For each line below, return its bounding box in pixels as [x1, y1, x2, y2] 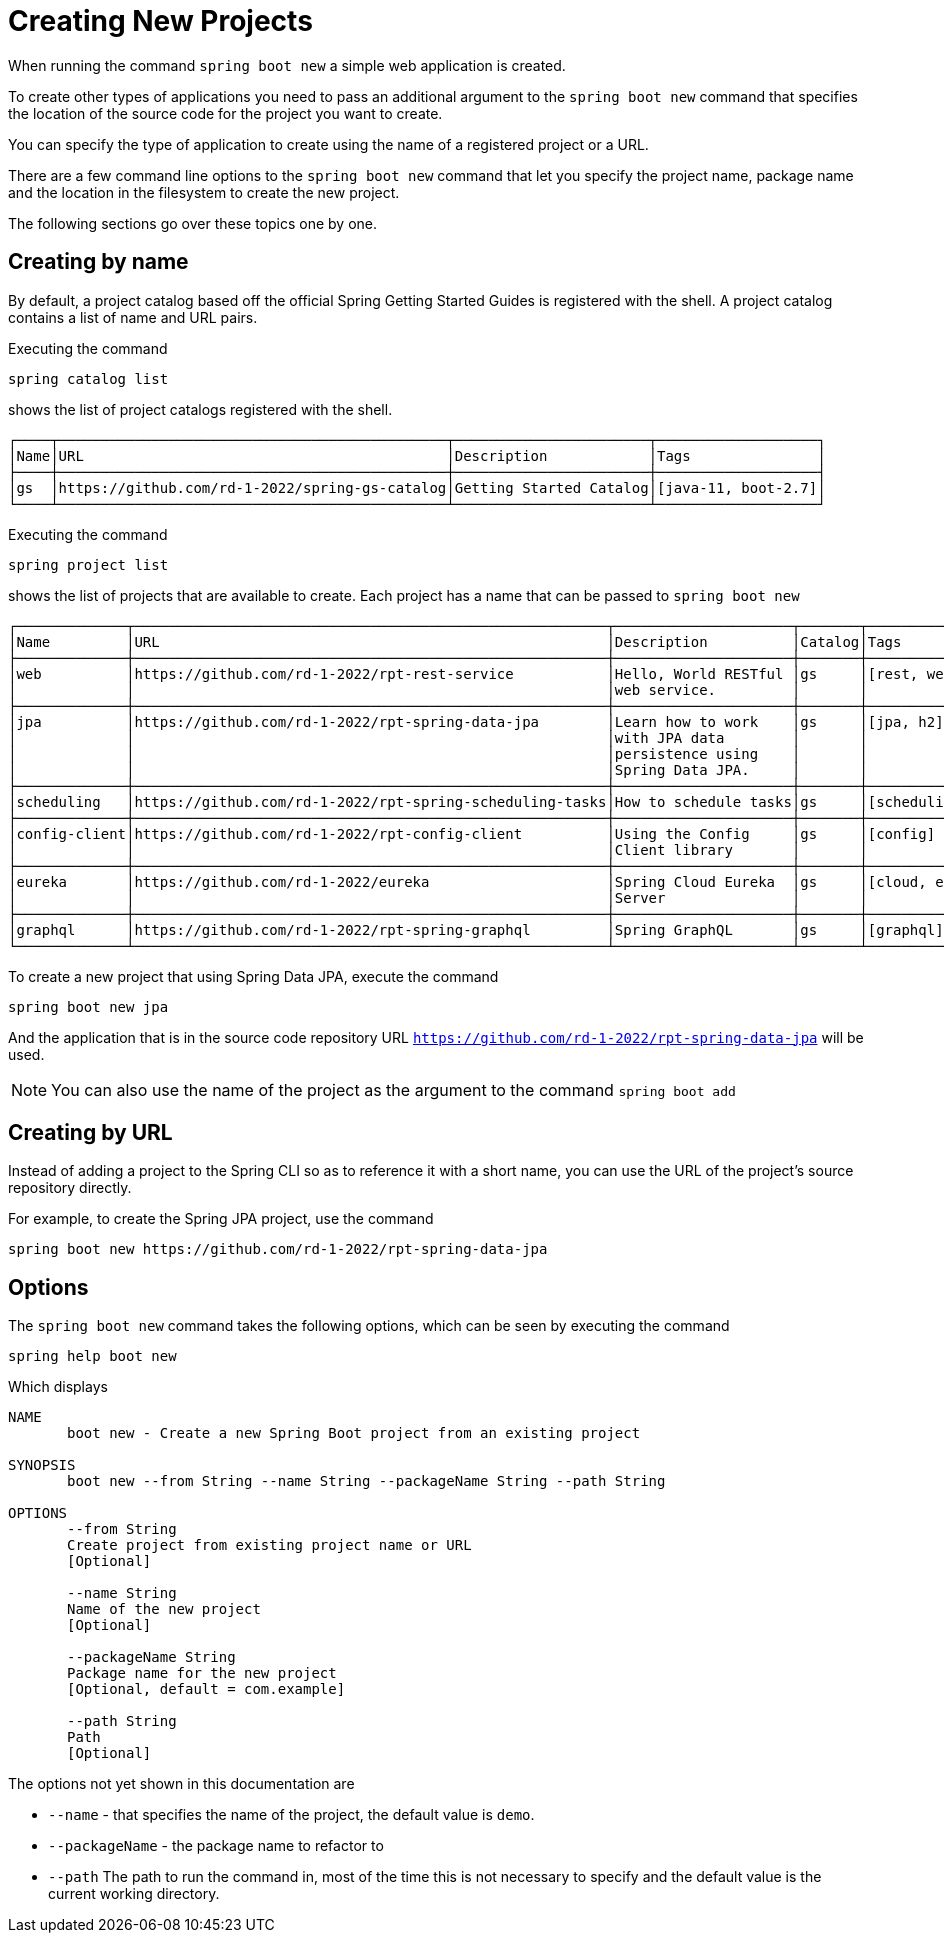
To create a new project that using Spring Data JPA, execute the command [8, 967, 499, 985]
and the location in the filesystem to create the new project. [8, 183, 400, 201]
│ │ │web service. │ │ [8, 681, 868, 698]
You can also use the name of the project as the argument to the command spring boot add [51, 1079, 736, 1100]
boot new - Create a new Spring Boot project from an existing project [67, 1425, 641, 1442]
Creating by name [8, 249, 189, 275]
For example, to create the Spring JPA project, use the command [8, 1210, 434, 1228]
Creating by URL [8, 1120, 173, 1146]
